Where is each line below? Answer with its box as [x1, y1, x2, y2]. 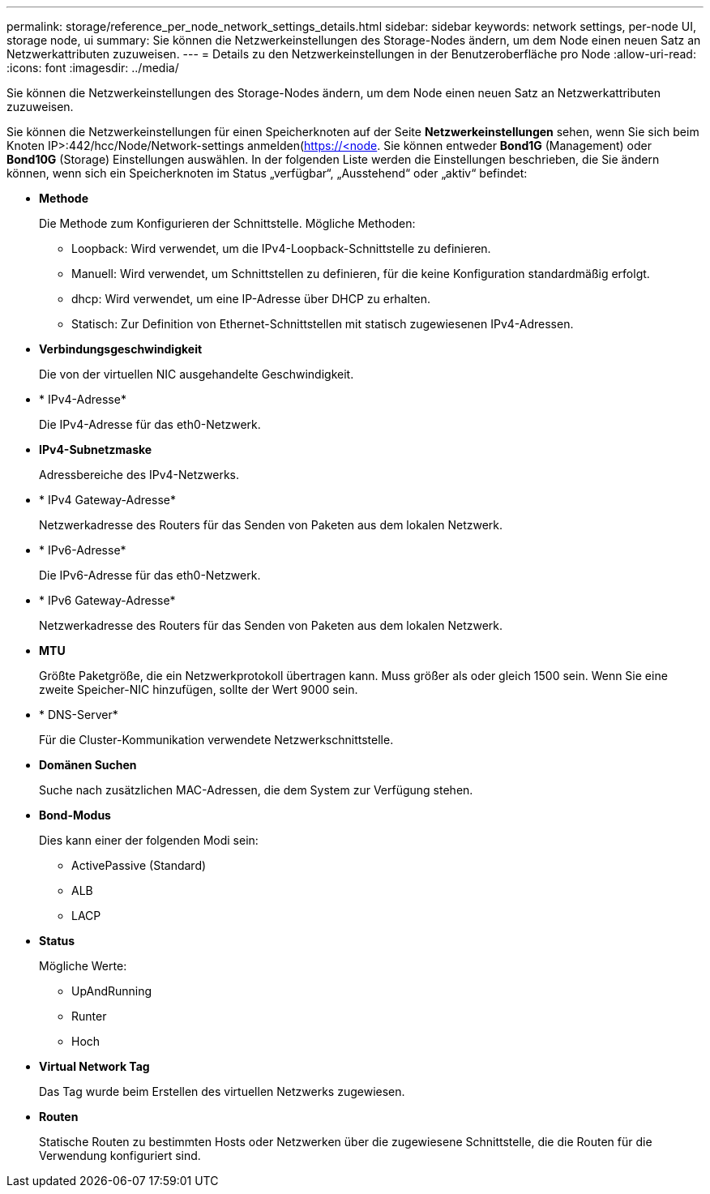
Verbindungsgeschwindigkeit [39, 342, 203, 356]
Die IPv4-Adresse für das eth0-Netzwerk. [39, 417, 261, 431]
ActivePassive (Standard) [71, 858, 207, 872]
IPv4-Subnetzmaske [39, 443, 152, 456]
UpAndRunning [71, 984, 152, 998]
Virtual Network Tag [39, 1059, 150, 1073]
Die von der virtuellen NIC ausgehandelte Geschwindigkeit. [39, 367, 354, 381]
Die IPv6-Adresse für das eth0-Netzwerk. [39, 568, 261, 582]
